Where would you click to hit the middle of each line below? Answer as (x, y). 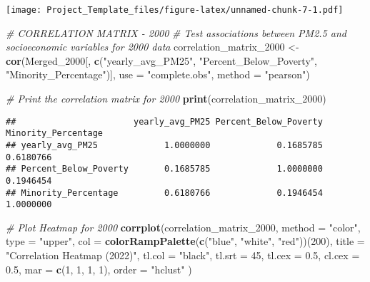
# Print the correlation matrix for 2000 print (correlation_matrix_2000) (166, 99)
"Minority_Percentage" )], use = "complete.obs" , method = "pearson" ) (158, 74)
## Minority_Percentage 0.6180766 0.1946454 (164, 193)
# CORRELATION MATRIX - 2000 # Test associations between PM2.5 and (176, 32)
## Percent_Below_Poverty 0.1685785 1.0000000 (164, 169)
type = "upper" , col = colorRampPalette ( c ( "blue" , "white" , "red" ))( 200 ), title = (185, 241)
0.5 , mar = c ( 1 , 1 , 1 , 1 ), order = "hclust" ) (99, 269)
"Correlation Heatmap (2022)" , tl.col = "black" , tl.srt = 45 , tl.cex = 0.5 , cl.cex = (183, 255)
